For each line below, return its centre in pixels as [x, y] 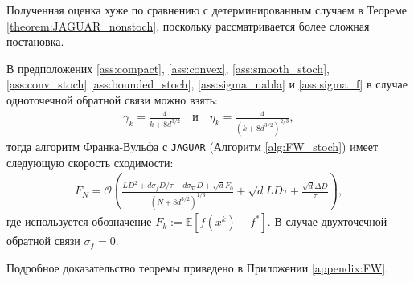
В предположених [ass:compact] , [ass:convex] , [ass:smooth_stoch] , [168, 68]
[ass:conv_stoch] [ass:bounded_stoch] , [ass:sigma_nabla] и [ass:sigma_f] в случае [207, 84]
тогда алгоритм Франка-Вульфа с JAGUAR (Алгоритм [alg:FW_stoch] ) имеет [193, 146]
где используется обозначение [79, 221]
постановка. [35, 41]
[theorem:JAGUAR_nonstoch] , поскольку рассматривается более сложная [188, 25]
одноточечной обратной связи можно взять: [113, 99]
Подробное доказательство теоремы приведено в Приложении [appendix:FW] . [198, 267]
